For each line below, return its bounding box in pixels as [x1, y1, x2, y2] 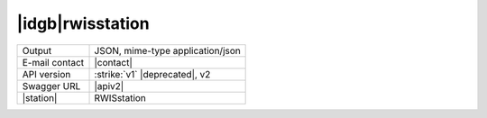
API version [22, 68, 71, 80]
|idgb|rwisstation [16, 14, 150, 33]
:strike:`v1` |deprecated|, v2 [94, 68, 211, 80]
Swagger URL [22, 79, 81, 92]
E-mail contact [22, 56, 85, 68]
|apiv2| [94, 79, 124, 92]
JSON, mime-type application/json [94, 44, 241, 57]
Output [22, 44, 52, 57]
